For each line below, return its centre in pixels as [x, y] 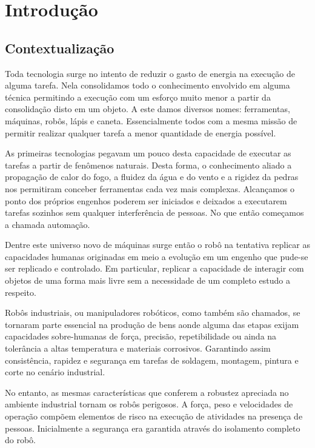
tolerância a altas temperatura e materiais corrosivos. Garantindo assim [138, 348]
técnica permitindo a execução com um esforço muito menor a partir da [138, 97]
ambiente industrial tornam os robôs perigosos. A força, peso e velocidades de [149, 404]
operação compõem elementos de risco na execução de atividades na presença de [154, 416]
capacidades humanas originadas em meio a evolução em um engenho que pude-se [157, 256]
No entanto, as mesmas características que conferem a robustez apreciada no [147, 392]
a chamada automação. [48, 224]
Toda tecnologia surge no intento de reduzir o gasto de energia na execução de [150, 73]
